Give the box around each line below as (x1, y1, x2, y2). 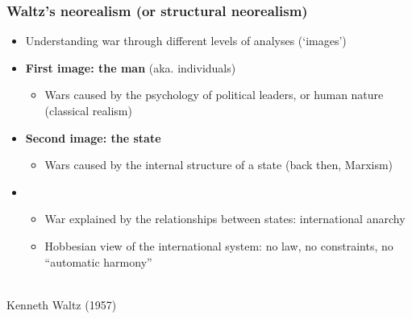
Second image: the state (25, 129, 161, 146)
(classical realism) (44, 102, 132, 118)
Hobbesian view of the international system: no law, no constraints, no (44, 237, 393, 254)
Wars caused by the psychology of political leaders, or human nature (44, 86, 384, 103)
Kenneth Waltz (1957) (6, 296, 117, 313)
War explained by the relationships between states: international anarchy (44, 210, 406, 227)
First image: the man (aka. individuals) (25, 59, 236, 76)
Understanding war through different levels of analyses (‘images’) (25, 32, 347, 49)
